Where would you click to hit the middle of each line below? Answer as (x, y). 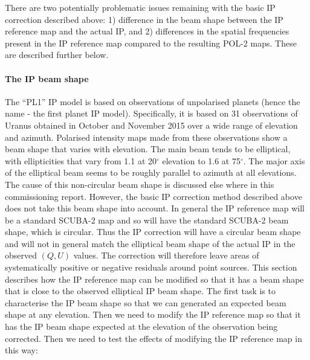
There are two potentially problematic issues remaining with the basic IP (140, 7)
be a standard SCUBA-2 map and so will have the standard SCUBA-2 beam (147, 220)
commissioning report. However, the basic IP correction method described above (153, 196)
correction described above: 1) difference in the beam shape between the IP (144, 19)
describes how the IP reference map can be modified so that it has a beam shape (154, 279)
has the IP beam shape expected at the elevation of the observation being (141, 326)
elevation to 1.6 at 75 (201, 160)
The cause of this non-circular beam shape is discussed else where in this (140, 184)
